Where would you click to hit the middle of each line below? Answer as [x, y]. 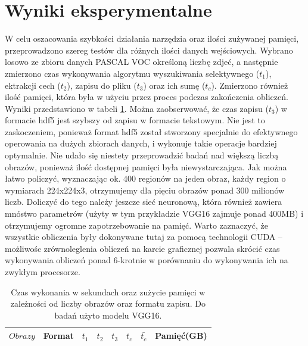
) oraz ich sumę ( [174, 85]
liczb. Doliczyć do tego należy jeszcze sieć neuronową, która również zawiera [144, 202]
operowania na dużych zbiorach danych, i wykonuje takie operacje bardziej [141, 143]
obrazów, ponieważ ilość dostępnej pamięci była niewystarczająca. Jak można [146, 166]
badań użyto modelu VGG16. [108, 315]
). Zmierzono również [250, 85]
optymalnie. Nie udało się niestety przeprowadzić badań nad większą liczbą [142, 155]
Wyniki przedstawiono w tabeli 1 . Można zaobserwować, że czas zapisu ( [137, 108]
